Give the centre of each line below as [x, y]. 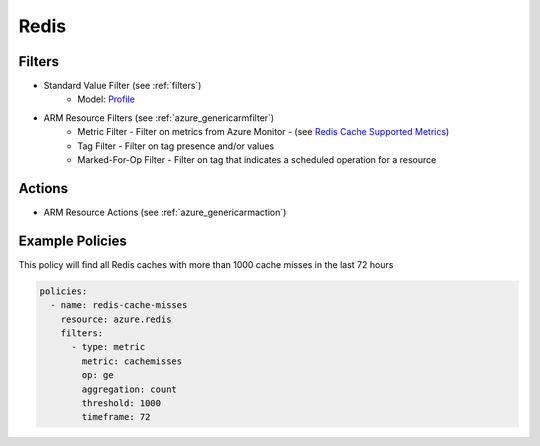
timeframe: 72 [116, 417]
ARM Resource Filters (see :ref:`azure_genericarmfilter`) [159, 117]
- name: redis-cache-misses [119, 305]
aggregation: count [129, 389]
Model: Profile [106, 99]
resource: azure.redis [116, 319]
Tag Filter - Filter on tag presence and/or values [176, 146]
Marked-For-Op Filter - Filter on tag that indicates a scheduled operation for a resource [257, 160]
